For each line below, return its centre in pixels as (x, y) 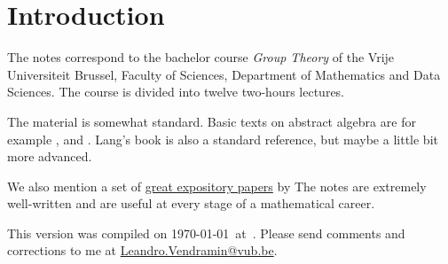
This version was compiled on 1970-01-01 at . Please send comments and (206, 233)
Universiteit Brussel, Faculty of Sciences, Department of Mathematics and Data (224, 74)
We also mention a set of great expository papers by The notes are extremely (217, 186)
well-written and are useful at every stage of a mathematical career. (191, 203)
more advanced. (50, 156)
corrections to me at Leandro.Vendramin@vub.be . (142, 250)
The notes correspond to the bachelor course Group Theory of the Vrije (201, 57)
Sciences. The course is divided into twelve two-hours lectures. (176, 92)
